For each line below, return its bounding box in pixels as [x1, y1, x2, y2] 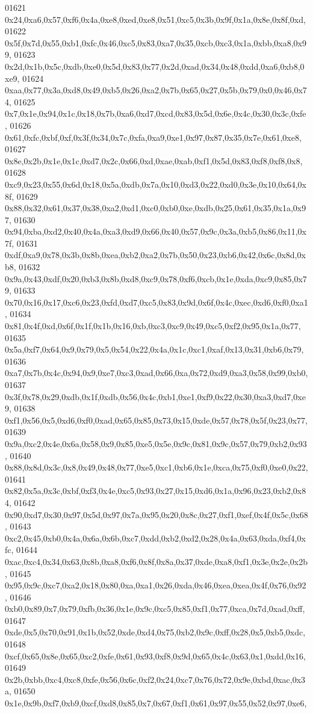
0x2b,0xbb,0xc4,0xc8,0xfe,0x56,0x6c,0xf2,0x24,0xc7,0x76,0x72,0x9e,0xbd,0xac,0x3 [5, 673, 306, 685]
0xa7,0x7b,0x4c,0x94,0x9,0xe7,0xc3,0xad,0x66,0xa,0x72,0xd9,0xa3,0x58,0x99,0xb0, [5, 366, 308, 379]
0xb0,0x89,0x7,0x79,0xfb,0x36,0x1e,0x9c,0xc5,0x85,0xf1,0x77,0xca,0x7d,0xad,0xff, [5, 602, 305, 615]
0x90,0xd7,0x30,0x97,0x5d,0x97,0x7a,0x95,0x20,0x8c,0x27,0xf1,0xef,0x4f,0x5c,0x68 [5, 508, 308, 520]
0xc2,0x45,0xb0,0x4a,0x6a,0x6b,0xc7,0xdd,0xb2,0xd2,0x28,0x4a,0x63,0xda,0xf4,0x [5, 531, 306, 544]
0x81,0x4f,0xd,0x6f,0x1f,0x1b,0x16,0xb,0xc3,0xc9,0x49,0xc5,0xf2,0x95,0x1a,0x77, [5, 319, 301, 332]
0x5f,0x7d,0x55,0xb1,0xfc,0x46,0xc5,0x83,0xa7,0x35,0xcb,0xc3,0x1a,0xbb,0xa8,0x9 [5, 36, 307, 49]
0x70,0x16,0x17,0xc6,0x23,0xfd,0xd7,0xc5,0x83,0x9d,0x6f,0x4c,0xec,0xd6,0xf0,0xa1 [5, 295, 308, 308]
